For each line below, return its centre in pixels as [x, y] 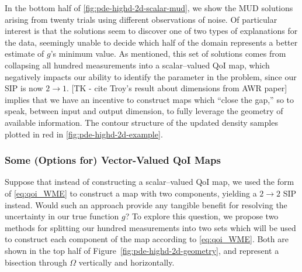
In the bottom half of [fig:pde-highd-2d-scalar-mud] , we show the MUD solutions [149, 8]
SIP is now [24, 88]
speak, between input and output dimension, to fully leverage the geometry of [144, 111]
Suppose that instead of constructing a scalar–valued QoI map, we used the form [150, 182]
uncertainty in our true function [62, 216]
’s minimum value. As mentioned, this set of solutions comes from [168, 54]
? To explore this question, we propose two [202, 216]
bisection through [36, 262]
